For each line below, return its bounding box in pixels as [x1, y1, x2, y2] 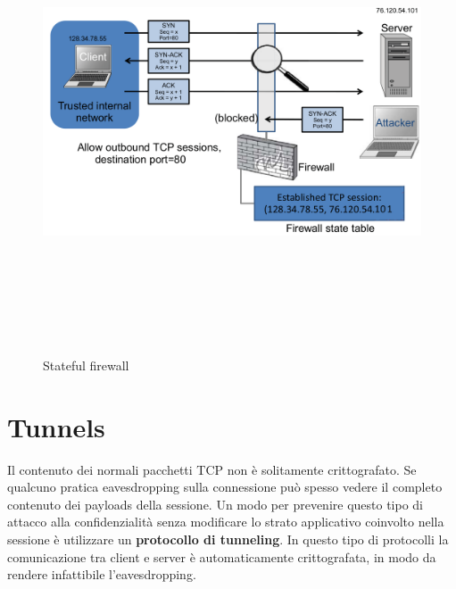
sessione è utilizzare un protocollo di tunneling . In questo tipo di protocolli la [7, 530, 449, 549]
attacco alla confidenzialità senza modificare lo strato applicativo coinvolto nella [7, 512, 444, 531]
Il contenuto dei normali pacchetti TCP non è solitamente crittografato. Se [7, 460, 417, 478]
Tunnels [7, 408, 105, 444]
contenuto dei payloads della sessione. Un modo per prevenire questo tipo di [7, 494, 424, 513]
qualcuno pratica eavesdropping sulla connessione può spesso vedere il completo [7, 477, 443, 496]
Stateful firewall [43, 355, 129, 374]
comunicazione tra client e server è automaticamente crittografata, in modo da [7, 547, 436, 566]
